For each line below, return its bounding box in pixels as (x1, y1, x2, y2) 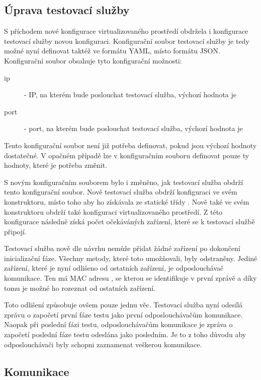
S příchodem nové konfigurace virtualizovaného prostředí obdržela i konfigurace (4, 26, 248, 36)
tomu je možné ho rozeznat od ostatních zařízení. (4, 282, 156, 293)
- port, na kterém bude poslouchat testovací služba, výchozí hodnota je (24, 123, 243, 134)
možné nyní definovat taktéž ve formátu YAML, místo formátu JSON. (4, 45, 220, 56)
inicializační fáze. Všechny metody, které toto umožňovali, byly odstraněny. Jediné (4, 252, 257, 263)
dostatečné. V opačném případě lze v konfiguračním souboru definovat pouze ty (4, 150, 249, 160)
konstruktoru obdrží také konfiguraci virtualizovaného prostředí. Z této (4, 206, 223, 217)
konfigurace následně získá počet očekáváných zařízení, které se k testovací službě (4, 216, 255, 227)
